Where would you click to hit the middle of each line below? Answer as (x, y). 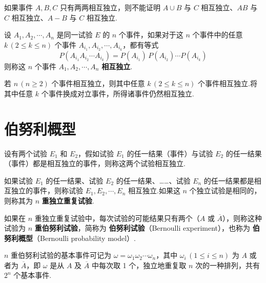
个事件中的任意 (218, 35)
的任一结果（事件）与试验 (170, 153)
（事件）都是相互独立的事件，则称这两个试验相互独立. (95, 163)
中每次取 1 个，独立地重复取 (139, 265)
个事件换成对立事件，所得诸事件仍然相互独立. (118, 93)
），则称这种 (242, 218)
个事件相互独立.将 (228, 83)
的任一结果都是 (229, 180)
